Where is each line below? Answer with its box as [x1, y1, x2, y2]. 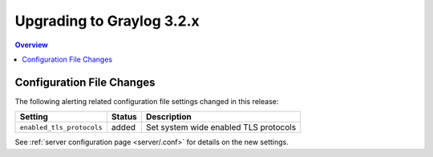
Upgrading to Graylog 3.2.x [14, 12, 200, 30]
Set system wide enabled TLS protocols [145, 122, 297, 133]
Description [145, 111, 192, 123]
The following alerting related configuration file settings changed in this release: [14, 96, 279, 106]
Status [111, 111, 138, 123]
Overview [14, 40, 48, 50]
